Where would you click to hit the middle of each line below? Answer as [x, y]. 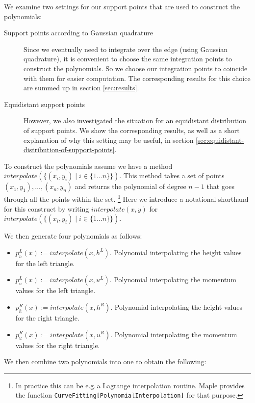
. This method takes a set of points [172, 175]
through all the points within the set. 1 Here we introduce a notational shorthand [126, 198]
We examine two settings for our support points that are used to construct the [122, 6]
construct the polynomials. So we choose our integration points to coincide [136, 68]
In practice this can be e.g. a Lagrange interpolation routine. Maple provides [130, 385]
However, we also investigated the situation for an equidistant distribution [135, 121]
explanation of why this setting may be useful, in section [109, 140]
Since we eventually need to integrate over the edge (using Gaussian [126, 49]
